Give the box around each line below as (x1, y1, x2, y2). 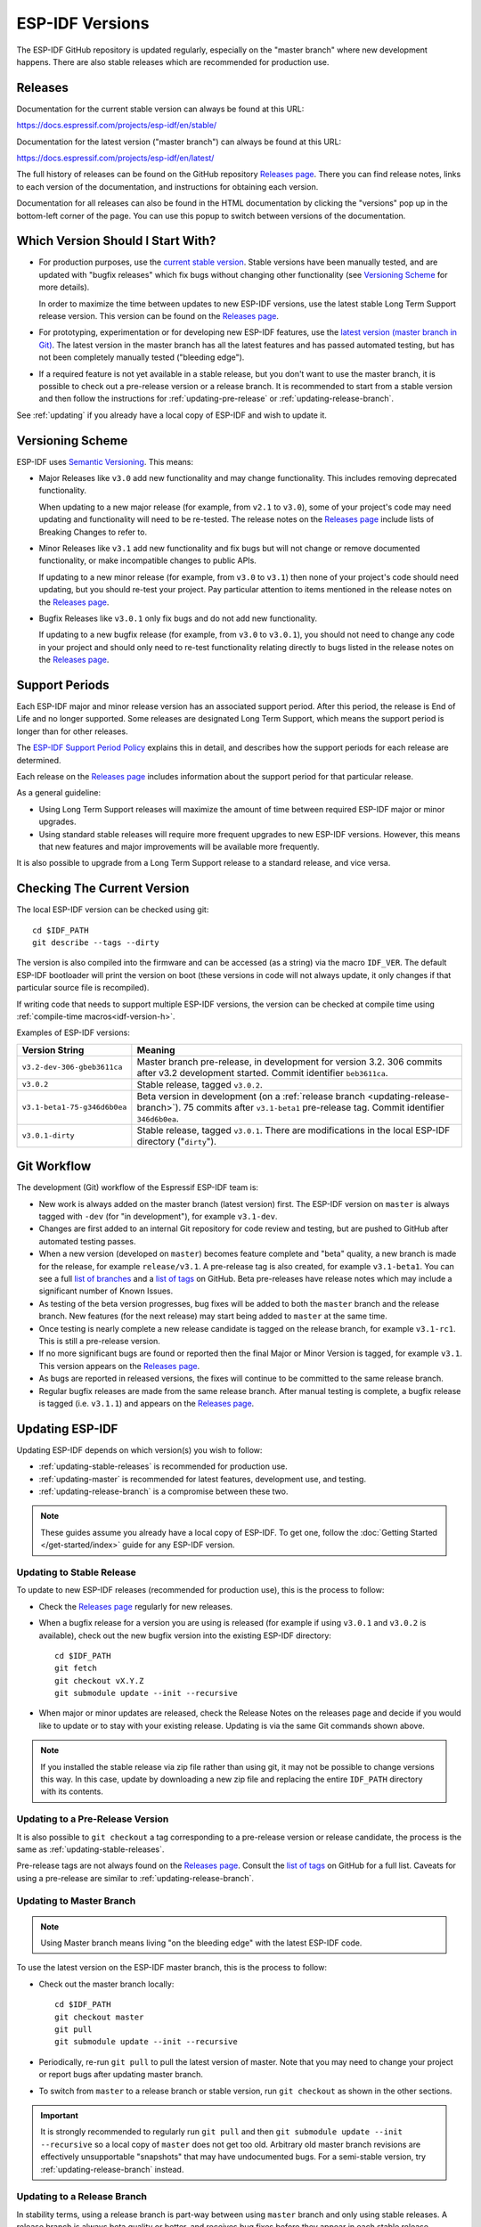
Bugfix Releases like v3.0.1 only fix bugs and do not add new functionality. (38, 613, 318, 624)
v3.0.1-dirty (21, 1131, 75, 1140)
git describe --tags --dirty (32, 938, 159, 948)
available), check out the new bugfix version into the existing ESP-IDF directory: (38, 1630, 331, 1641)
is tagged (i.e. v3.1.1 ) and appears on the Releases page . (38, 1398, 255, 1408)
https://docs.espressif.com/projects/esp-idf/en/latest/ (16, 152, 215, 164)
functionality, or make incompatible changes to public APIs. (38, 555, 257, 566)
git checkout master (54, 2011, 144, 2022)
